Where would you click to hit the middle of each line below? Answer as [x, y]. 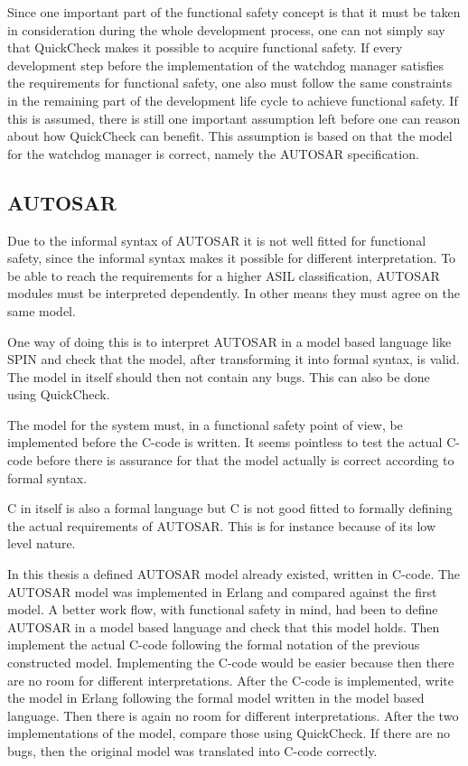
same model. [42, 310]
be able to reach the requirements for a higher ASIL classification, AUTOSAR [224, 275]
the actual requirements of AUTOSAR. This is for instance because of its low [222, 525]
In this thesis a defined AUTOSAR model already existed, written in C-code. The [234, 574]
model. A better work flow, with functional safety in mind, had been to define [223, 609]
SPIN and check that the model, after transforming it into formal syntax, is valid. [234, 359]
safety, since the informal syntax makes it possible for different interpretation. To [232, 258]
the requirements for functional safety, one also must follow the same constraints [230, 83]
